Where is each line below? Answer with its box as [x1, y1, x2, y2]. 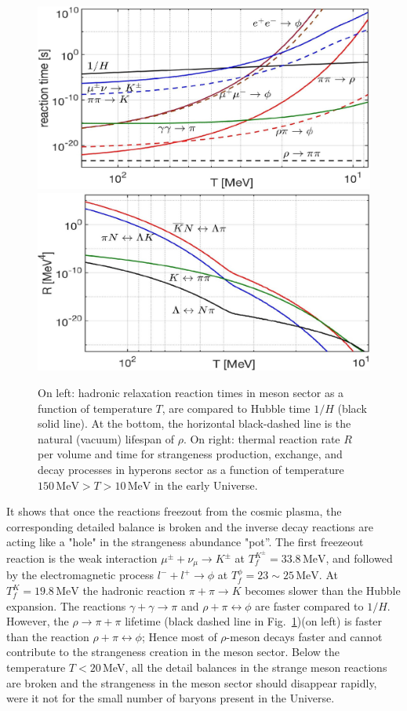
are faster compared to [255, 597, 364, 614]
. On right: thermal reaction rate [183, 430, 340, 447]
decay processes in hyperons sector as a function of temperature [38, 461, 344, 477]
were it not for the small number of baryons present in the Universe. [6, 690, 335, 706]
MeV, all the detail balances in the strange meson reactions [102, 659, 387, 676]
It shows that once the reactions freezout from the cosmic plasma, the [6, 503, 342, 520]
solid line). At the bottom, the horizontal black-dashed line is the [38, 415, 351, 432]
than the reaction [6, 628, 89, 644]
